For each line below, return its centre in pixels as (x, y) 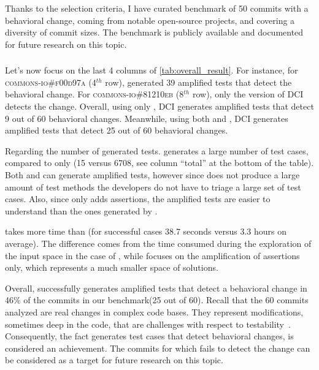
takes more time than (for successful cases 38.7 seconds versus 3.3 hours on (146, 231)
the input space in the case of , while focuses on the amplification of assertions (152, 255)
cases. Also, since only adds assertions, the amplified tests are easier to (138, 199)
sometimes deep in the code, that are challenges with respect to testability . (148, 324)
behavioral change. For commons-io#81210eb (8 (94, 94)
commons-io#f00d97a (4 (51, 82)
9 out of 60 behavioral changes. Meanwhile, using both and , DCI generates (147, 118)
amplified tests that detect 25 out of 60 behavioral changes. (117, 130)
